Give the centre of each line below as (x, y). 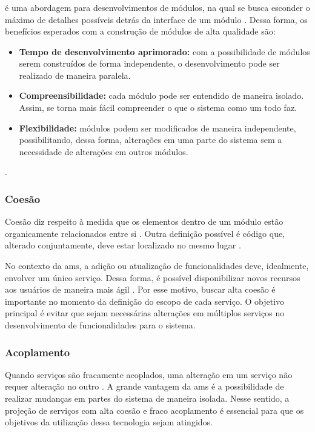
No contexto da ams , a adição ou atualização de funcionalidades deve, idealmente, (157, 266)
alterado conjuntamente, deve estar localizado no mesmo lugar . (123, 245)
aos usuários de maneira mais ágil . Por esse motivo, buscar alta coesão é (140, 289)
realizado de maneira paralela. (75, 75)
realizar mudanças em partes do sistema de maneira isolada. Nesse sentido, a (147, 398)
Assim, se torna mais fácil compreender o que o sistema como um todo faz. (158, 108)
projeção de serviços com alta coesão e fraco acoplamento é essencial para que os (154, 410)
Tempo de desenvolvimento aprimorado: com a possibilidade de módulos (164, 51)
